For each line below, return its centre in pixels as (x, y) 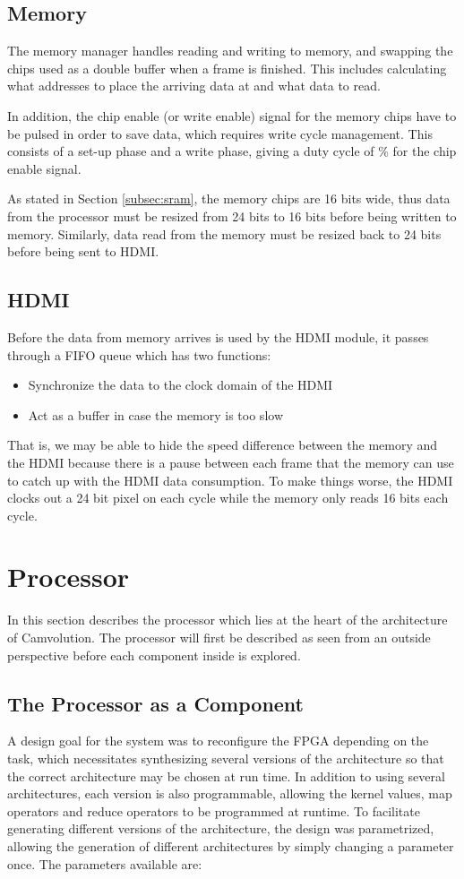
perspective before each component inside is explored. (154, 655)
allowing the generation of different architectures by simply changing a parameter (231, 845)
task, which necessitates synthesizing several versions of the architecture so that (226, 758)
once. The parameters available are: (105, 863)
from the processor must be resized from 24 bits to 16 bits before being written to (232, 215)
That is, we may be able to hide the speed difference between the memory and (223, 445)
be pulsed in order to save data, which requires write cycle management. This (220, 133)
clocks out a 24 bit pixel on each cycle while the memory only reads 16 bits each (228, 498)
